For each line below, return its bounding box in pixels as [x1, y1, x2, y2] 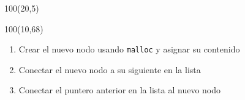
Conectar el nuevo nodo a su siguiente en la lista [18, 63, 201, 76]
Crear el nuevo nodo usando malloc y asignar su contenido [18, 43, 240, 55]
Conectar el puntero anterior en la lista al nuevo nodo [18, 84, 221, 96]
